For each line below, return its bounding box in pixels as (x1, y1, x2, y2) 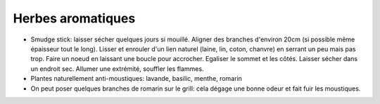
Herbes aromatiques (13, 11, 136, 26)
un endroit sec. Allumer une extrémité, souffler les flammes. (30, 64, 204, 73)
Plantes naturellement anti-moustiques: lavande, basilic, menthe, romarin (30, 74, 243, 83)
